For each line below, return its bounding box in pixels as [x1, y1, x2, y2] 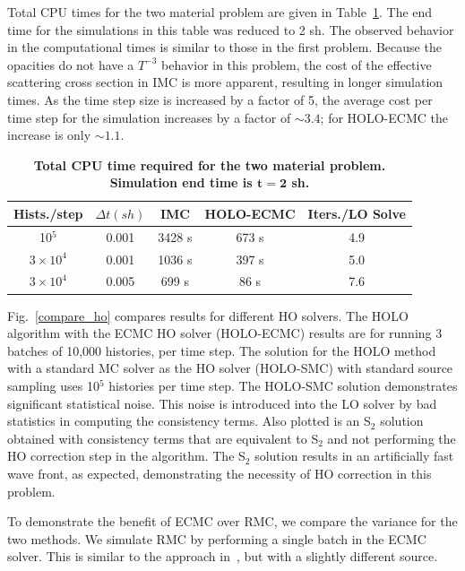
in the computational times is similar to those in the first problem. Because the [7, 38, 442, 56]
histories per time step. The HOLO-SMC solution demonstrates [108, 376, 458, 394]
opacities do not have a [7, 55, 134, 74]
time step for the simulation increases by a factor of [7, 108, 291, 126]
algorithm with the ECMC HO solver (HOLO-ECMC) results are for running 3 [7, 324, 443, 342]
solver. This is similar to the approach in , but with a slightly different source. [7, 547, 438, 566]
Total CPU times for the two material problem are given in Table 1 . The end [7, 3, 433, 21]
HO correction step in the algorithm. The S [7, 446, 245, 465]
